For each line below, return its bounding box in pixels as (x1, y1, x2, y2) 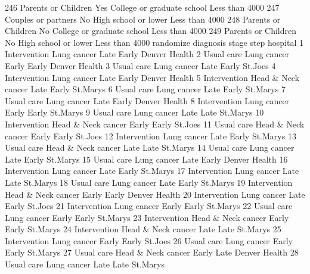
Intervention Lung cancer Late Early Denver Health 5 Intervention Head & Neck (5, 71, 300, 83)
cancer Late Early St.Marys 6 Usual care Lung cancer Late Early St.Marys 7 (5, 83, 286, 95)
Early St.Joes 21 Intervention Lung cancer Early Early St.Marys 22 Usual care (5, 200, 293, 212)
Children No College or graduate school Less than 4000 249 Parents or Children (5, 24, 296, 37)
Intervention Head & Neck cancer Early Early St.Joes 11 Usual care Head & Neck (5, 117, 305, 130)
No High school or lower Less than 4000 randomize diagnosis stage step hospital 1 (5, 36, 304, 48)
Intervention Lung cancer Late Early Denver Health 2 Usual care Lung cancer (5, 48, 290, 60)
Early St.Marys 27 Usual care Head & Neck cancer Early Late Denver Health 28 (5, 246, 299, 259)
